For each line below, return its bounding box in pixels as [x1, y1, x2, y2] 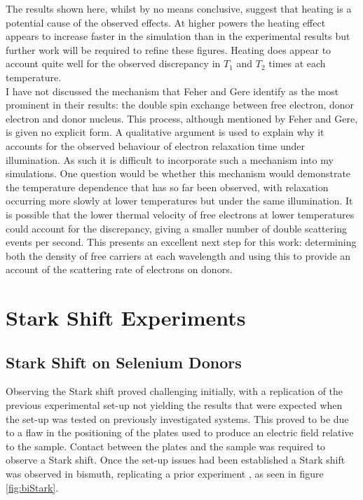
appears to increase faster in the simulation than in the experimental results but [6, 29, 350, 43]
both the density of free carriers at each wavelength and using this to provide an [6, 248, 351, 263]
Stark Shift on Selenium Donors [6, 351, 242, 373]
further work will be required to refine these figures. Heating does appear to [6, 42, 331, 57]
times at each [268, 56, 326, 71]
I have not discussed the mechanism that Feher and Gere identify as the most [6, 83, 339, 98]
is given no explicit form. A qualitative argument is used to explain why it [6, 125, 324, 139]
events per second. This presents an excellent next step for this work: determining [6, 235, 357, 249]
